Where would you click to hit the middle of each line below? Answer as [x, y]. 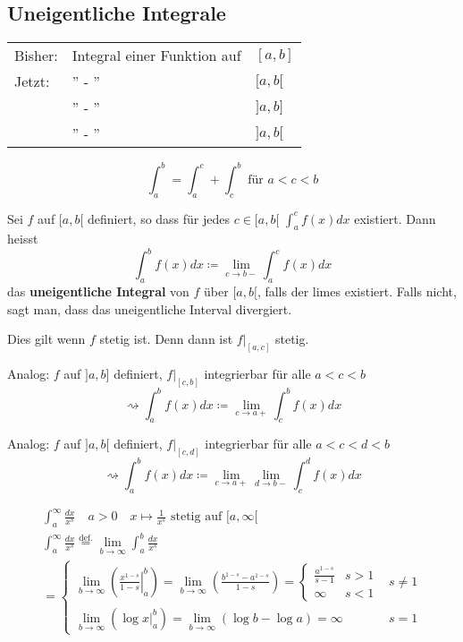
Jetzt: [32, 81]
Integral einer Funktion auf [156, 56]
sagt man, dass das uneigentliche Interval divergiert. [150, 308]
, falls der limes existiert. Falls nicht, [357, 291]
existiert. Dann [395, 218]
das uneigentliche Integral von [98, 291]
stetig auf [197, 517]
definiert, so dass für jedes [159, 218]
